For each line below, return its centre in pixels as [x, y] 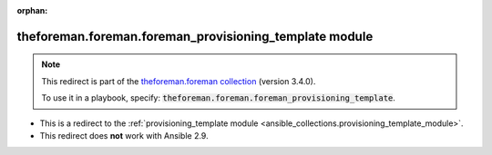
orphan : [32, 10]
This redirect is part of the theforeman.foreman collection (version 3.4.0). [179, 81]
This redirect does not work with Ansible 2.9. [124, 135]
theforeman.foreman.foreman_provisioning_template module [195, 36]
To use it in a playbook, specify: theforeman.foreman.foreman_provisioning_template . [219, 98]
